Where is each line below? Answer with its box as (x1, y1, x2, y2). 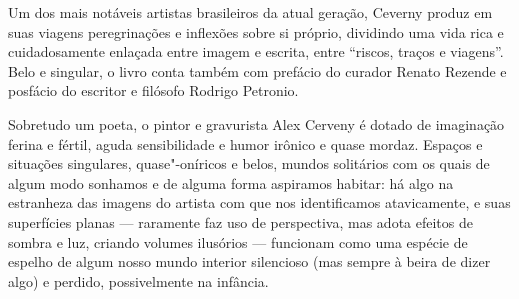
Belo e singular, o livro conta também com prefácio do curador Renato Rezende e (8, 60, 507, 81)
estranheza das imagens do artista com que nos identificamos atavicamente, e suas (8, 192, 511, 213)
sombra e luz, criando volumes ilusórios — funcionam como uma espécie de (8, 231, 468, 252)
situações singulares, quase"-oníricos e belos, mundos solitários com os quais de (8, 153, 490, 174)
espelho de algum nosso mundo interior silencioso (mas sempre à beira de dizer (8, 251, 491, 272)
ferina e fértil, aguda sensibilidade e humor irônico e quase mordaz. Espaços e (8, 133, 483, 154)
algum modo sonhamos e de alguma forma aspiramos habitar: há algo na (8, 172, 454, 193)
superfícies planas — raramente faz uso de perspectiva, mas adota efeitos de (8, 211, 473, 232)
